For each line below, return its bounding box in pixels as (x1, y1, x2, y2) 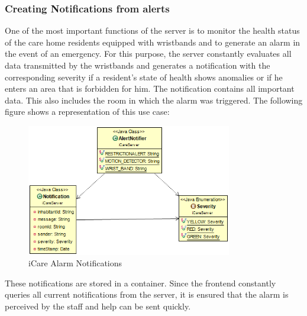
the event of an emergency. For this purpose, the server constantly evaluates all (5, 47, 292, 60)
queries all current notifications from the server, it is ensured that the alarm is (5, 288, 289, 301)
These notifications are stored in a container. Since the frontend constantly (5, 276, 276, 289)
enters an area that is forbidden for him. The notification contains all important (5, 82, 295, 95)
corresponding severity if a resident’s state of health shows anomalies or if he (5, 70, 283, 83)
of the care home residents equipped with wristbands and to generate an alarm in (5, 36, 300, 48)
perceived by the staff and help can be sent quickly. (5, 299, 191, 312)
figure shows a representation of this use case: (5, 105, 170, 118)
